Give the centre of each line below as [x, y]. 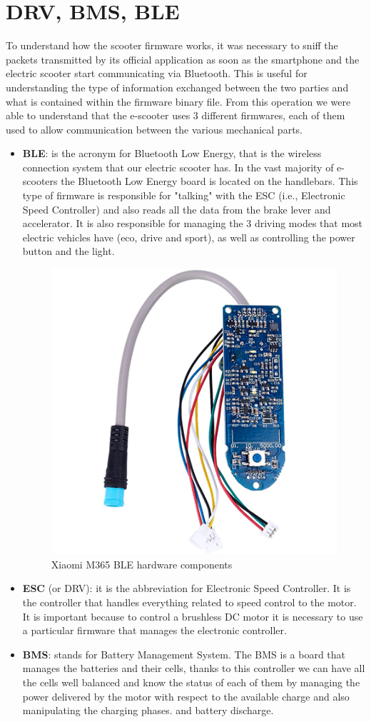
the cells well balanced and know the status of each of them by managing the [191, 682]
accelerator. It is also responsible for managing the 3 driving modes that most [193, 223]
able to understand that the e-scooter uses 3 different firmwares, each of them [176, 115]
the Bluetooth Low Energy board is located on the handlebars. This [209, 181]
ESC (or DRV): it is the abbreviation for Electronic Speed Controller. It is [187, 588]
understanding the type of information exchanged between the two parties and [177, 87]
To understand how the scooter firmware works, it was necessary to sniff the [172, 45]
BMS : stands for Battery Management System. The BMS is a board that [184, 654]
